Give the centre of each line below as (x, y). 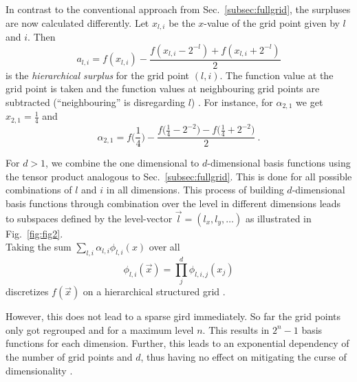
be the (182, 22)
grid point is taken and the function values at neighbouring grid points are (163, 88)
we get (310, 102)
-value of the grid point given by (272, 22)
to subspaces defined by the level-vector (89, 218)
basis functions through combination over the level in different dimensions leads (173, 203)
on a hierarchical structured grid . (154, 291)
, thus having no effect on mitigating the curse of (244, 357)
